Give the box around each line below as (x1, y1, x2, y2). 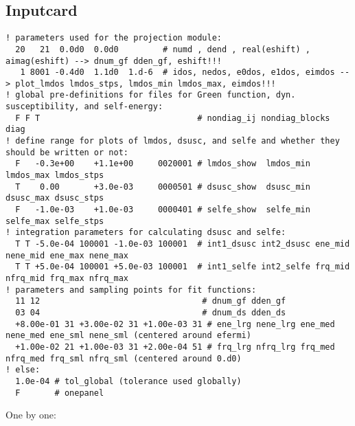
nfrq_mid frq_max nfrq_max (5, 273, 128, 283)
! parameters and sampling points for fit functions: (5, 284, 257, 295)
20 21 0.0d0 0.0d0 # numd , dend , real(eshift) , (15, 44, 310, 54)
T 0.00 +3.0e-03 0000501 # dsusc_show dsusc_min (15, 181, 310, 192)
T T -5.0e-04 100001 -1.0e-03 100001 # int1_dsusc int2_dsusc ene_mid (15, 239, 350, 249)
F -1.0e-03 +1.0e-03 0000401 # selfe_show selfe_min (15, 205, 310, 215)
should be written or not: (5, 147, 128, 157)
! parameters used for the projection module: (5, 33, 222, 43)
